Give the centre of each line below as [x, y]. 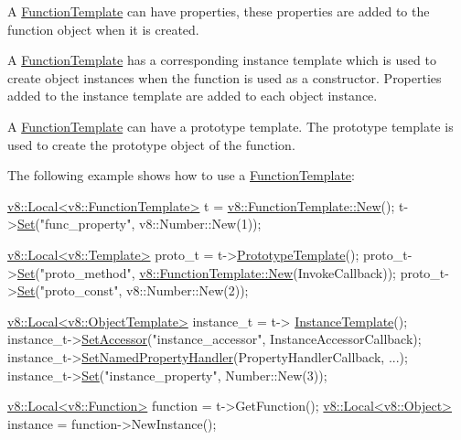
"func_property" [86, 224]
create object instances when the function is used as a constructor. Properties [225, 77]
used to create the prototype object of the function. [151, 144]
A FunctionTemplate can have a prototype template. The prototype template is [230, 126]
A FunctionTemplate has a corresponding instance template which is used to [222, 60]
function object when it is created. [103, 29]
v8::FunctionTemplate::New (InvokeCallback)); [268, 272]
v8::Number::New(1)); [200, 224]
